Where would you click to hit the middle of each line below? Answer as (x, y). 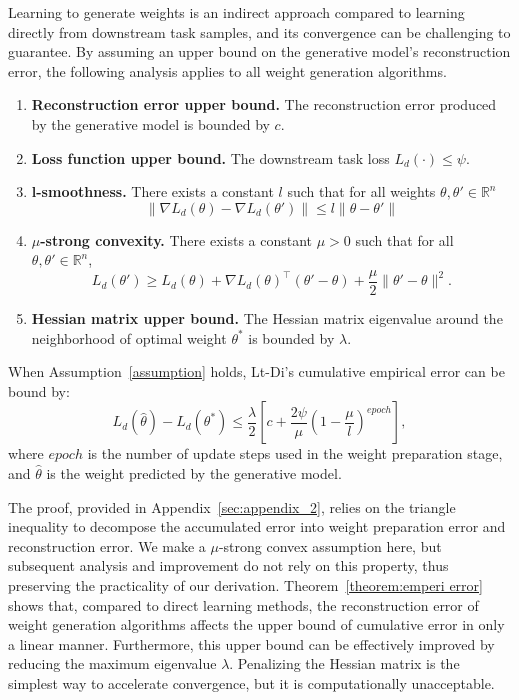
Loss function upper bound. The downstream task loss (210, 157)
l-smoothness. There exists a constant (152, 191)
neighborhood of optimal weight (129, 337)
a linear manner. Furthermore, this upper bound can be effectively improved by (251, 643)
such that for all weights (361, 191)
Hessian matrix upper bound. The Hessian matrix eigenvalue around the (267, 318)
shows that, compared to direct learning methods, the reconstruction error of (243, 604)
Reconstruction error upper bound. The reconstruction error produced (264, 104)
